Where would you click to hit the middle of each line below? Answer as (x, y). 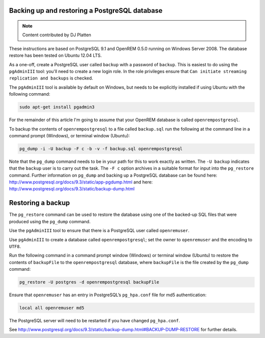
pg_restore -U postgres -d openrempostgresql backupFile (89, 282)
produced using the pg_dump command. (50, 221)
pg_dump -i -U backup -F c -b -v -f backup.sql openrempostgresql (101, 149)
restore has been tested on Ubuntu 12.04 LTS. (55, 55)
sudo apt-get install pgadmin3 (57, 107)
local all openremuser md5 (52, 308)
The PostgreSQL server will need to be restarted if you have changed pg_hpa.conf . (94, 321)
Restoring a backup (40, 203)
